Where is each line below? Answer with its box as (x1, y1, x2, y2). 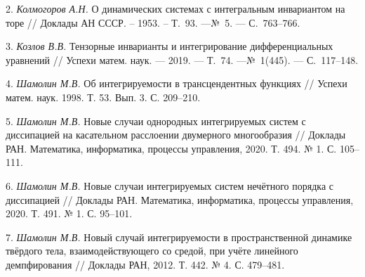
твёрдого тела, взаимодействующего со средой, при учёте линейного (6, 243, 298, 258)
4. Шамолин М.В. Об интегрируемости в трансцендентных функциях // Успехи (6, 76, 347, 91)
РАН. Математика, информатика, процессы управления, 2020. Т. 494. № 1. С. (6, 141, 337, 155)
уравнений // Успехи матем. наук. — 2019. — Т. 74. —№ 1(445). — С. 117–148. (6, 52, 359, 67)
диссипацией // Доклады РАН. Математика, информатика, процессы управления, (6, 192, 354, 207)
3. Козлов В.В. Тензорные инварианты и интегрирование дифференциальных (6, 39, 333, 53)
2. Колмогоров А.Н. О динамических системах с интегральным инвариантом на (6, 1, 345, 15)
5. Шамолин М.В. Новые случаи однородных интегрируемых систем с (6, 113, 306, 128)
